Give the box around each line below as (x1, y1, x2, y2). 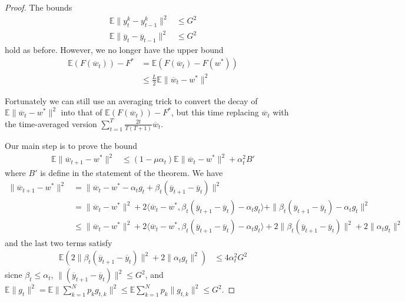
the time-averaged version (5, 117, 97, 130)
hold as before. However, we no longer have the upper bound (5, 44, 224, 56)
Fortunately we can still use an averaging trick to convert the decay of (5, 94, 258, 107)
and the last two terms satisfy (5, 236, 112, 248)
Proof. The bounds (5, 1, 72, 13)
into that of (61, 106, 102, 118)
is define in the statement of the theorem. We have (40, 166, 223, 178)
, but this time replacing (171, 106, 259, 118)
